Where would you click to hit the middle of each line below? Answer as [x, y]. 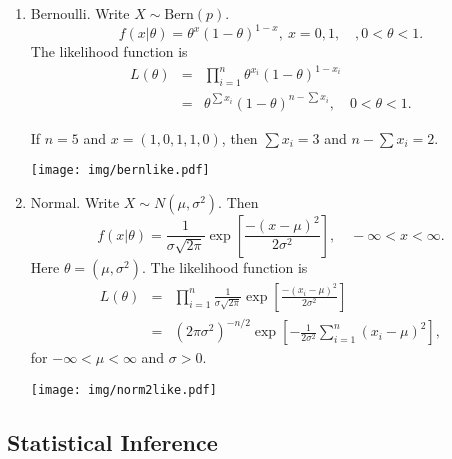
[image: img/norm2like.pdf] [123, 389]
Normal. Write [75, 201]
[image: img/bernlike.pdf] [120, 170]
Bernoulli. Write [80, 13]
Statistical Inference [112, 442]
